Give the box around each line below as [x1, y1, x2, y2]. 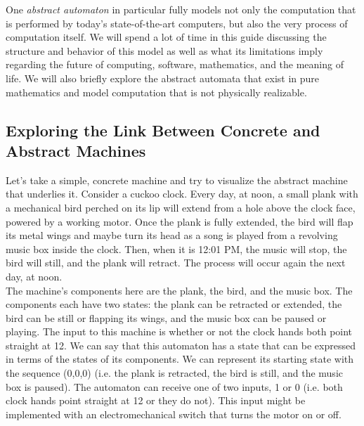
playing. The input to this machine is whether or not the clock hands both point [6, 324, 353, 339]
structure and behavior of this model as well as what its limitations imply [6, 43, 323, 58]
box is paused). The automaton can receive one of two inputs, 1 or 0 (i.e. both [6, 379, 343, 394]
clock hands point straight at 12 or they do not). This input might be [6, 393, 306, 408]
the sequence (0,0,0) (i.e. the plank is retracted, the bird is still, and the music [6, 366, 343, 380]
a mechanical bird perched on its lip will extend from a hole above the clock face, [6, 200, 356, 214]
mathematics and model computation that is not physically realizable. [6, 84, 307, 99]
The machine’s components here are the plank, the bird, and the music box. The [6, 283, 353, 297]
